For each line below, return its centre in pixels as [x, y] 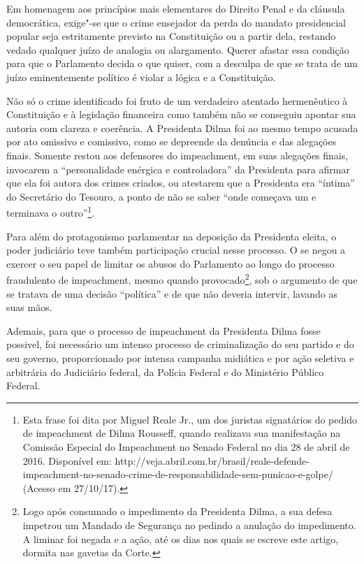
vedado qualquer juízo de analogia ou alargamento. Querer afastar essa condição [178, 49]
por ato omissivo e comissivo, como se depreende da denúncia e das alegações [172, 142]
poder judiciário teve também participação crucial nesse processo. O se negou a [176, 250]
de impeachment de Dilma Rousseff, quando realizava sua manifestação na [182, 433]
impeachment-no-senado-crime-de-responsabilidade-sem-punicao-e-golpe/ [178, 474]
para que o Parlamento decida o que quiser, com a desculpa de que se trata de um [182, 63]
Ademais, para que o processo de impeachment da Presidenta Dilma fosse [163, 330]
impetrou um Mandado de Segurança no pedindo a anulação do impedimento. [189, 525]
